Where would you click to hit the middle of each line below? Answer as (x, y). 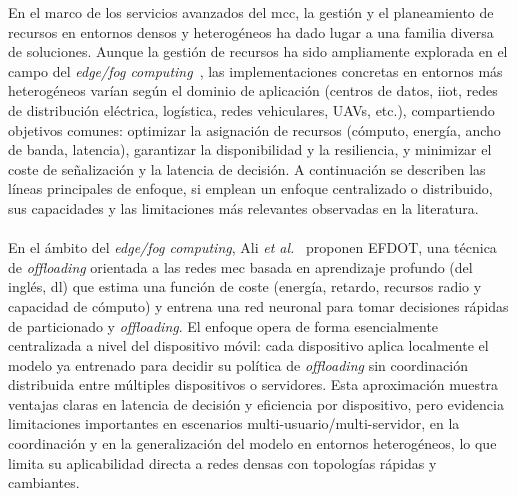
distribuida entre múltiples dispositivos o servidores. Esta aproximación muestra (253, 384)
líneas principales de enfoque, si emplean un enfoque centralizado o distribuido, (250, 188)
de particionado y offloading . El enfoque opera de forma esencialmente (223, 325)
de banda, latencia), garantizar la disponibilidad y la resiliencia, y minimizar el (250, 149)
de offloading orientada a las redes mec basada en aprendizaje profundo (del (240, 266)
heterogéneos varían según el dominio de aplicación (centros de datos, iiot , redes (253, 90)
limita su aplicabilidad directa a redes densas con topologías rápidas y (222, 462)
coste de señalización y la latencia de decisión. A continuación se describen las (247, 168)
